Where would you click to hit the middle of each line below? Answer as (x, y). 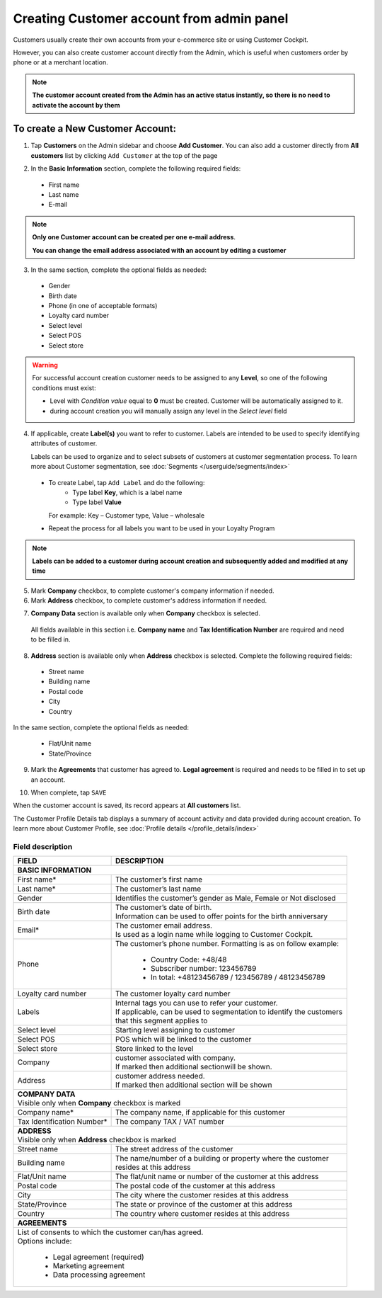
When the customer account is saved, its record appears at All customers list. (127, 805)
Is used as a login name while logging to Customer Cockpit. (214, 935)
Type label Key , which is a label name (127, 492)
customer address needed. (160, 1076)
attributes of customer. (64, 443)
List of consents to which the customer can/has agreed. (110, 1232)
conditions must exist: (64, 388)
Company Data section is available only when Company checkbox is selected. (146, 613)
